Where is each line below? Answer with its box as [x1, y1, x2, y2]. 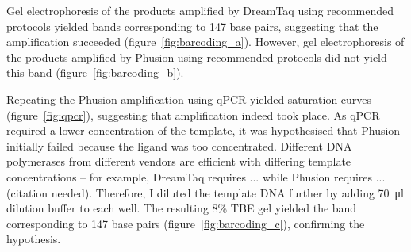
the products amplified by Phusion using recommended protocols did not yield [6, 48, 387, 65]
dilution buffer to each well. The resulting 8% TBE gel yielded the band [6, 200, 357, 216]
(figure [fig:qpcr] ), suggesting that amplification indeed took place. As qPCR [6, 106, 380, 123]
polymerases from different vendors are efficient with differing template [6, 153, 351, 170]
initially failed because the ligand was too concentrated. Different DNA [6, 137, 352, 154]
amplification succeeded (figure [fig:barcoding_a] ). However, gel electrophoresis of [6, 33, 405, 50]
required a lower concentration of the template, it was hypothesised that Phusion [6, 122, 401, 139]
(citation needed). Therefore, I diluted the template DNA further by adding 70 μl [6, 184, 405, 200]
